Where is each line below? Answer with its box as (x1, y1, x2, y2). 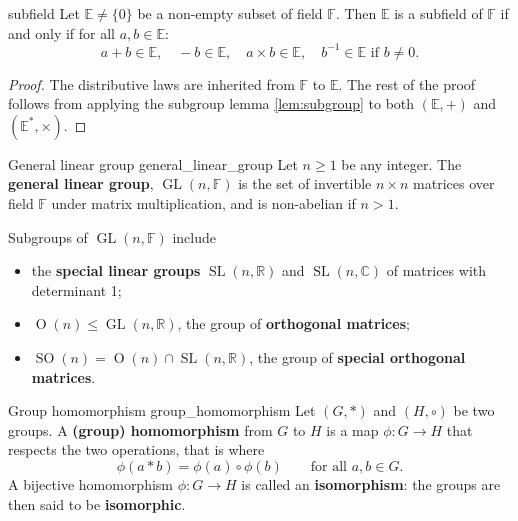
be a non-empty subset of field (137, 3, 323, 23)
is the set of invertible (238, 173, 372, 194)
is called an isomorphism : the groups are (241, 474, 501, 494)
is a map (326, 419, 379, 440)
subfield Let (8, 3, 80, 23)
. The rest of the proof (338, 73, 476, 94)
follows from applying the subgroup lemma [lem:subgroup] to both (8, 93, 415, 114)
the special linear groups (31, 260, 201, 281)
